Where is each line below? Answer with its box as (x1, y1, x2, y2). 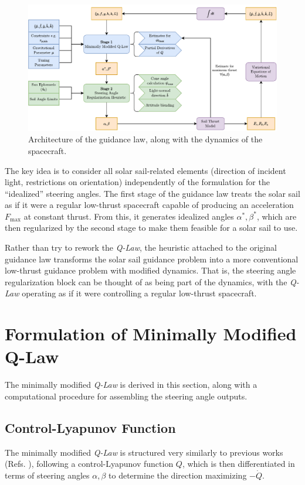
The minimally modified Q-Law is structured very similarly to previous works (5, 446, 283, 458)
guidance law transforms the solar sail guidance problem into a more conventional (5, 252, 299, 265)
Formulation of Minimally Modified (5, 322, 297, 346)
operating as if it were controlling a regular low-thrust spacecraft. (22, 287, 257, 299)
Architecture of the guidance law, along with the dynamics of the (28, 133, 263, 145)
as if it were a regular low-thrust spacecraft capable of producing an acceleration (5, 199, 294, 211)
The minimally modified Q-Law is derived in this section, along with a (5, 378, 257, 391)
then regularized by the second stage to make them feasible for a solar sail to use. (5, 221, 298, 234)
